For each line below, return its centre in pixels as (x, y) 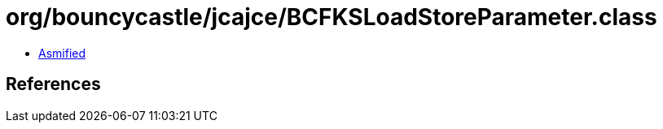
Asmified (62, 53)
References (53, 84)
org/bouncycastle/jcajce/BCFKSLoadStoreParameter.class (331, 17)
